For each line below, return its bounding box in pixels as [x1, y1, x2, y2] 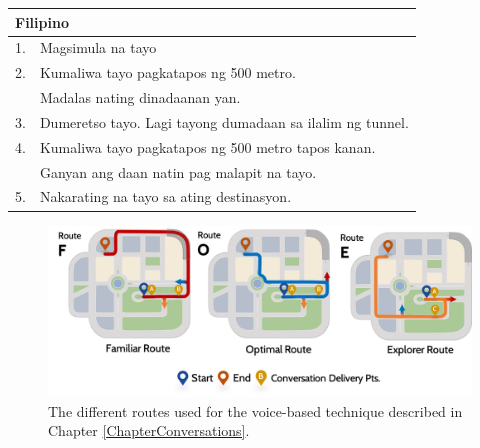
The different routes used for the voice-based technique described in [48, 400, 463, 421]
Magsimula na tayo [39, 37, 157, 58]
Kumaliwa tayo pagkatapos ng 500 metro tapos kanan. [39, 136, 376, 157]
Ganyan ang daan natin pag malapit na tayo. [39, 161, 317, 182]
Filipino [15, 11, 69, 32]
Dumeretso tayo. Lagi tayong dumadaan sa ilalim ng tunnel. [39, 111, 409, 132]
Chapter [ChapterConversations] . [48, 420, 250, 441]
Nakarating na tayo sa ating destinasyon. [39, 186, 292, 207]
